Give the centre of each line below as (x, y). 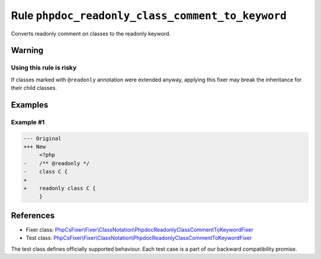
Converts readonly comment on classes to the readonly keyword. (91, 33)
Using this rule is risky (44, 68)
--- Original (43, 138)
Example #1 (28, 122)
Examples (30, 105)
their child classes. (34, 88)
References (33, 215)
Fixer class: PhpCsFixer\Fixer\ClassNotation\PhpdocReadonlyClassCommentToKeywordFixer (140, 229)
